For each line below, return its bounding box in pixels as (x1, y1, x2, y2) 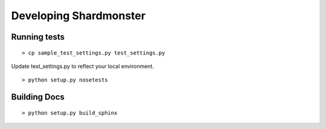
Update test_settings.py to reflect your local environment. (11, 62, 154, 70)
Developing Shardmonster (11, 9, 146, 22)
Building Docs (11, 92, 65, 102)
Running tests (11, 32, 65, 42)
